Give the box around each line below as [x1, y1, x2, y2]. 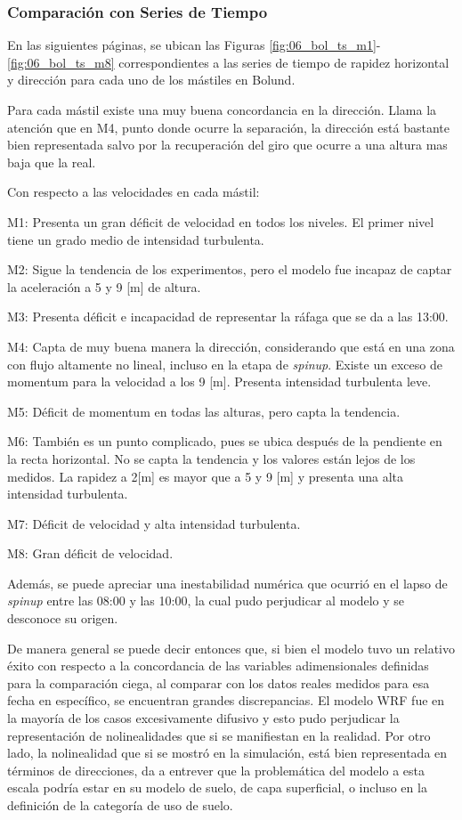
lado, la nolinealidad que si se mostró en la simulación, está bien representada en [7, 743, 448, 762]
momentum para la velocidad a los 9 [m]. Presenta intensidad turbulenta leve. [7, 372, 432, 391]
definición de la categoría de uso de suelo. [7, 796, 233, 814]
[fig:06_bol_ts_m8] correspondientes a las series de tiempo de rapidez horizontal [7, 53, 450, 71]
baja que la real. [7, 152, 96, 171]
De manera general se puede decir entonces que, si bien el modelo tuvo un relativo [7, 638, 455, 657]
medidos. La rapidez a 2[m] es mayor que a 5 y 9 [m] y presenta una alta [7, 467, 403, 485]
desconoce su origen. [7, 609, 118, 628]
